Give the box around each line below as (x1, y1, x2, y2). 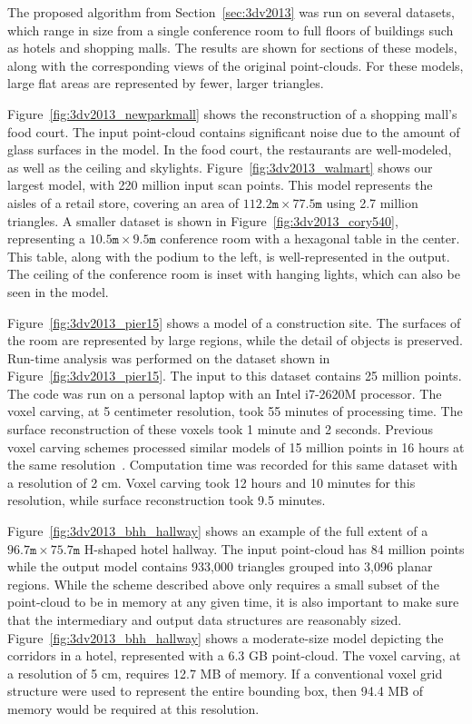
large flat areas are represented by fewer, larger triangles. (7, 74, 324, 93)
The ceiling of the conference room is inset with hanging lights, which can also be (7, 264, 460, 283)
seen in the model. (7, 282, 109, 301)
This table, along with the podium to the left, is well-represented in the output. (7, 246, 450, 265)
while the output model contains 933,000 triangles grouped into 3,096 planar (7, 557, 433, 576)
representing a (7, 229, 86, 248)
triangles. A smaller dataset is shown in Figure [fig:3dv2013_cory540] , (7, 211, 398, 230)
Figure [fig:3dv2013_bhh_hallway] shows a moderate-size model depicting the (7, 628, 444, 647)
